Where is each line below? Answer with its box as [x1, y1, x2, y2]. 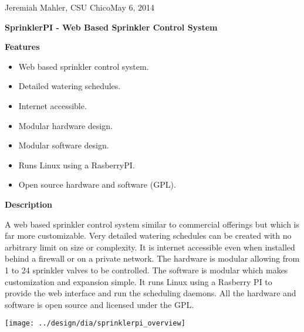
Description [5, 198, 53, 210]
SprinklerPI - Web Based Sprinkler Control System [5, 21, 218, 33]
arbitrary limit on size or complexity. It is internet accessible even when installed [5, 240, 295, 253]
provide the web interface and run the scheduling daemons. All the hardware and [5, 287, 296, 299]
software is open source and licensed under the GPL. [5, 298, 194, 310]
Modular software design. [18, 139, 109, 151]
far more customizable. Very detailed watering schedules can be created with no [5, 229, 292, 242]
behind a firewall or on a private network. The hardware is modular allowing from [5, 252, 300, 265]
